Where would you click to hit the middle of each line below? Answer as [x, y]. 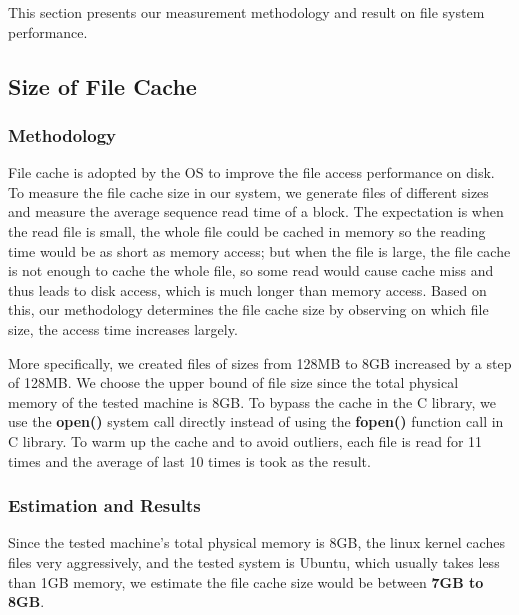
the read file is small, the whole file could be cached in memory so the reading [247, 230]
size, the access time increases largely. [123, 328]
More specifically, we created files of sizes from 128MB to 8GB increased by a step [260, 362]
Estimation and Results [104, 505]
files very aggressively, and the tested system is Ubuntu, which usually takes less [254, 561]
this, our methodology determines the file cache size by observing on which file [248, 309]
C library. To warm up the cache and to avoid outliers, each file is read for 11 [245, 440]
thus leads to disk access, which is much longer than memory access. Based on [247, 289]
